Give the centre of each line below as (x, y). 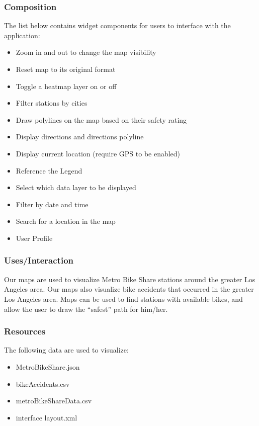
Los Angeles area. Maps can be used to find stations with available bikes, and (123, 299)
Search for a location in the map (66, 221)
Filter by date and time (52, 204)
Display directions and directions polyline (80, 137)
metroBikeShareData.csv (54, 401)
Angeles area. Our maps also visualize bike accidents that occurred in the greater (129, 289)
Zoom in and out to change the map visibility (86, 52)
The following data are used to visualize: (66, 350)
